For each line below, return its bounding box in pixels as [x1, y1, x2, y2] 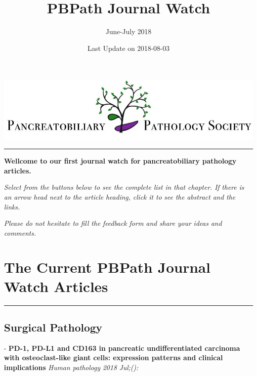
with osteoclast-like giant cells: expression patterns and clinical [4, 352, 223, 363]
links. [4, 201, 20, 211]
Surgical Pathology [4, 320, 102, 335]
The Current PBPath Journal [4, 256, 211, 277]
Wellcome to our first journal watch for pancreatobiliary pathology [4, 156, 237, 166]
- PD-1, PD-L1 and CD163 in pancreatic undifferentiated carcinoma [4, 342, 240, 353]
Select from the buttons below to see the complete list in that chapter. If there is [4, 182, 244, 192]
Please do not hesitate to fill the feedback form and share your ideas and [4, 218, 222, 228]
